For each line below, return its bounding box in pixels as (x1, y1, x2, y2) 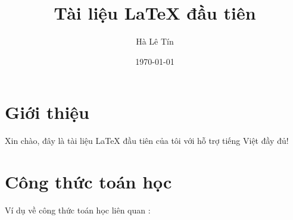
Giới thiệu (5, 100, 89, 124)
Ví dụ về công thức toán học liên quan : (5, 203, 151, 216)
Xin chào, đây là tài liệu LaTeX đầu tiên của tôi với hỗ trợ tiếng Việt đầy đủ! (5, 134, 289, 147)
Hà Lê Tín (136, 35, 174, 48)
